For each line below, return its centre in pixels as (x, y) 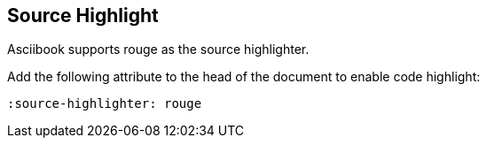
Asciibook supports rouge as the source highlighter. (158, 50)
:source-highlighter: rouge (105, 104)
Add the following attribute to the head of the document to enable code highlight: (244, 77)
